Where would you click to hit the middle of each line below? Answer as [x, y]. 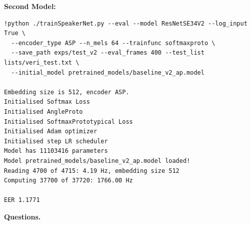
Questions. [22, 216]
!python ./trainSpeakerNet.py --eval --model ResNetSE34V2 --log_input [126, 23]
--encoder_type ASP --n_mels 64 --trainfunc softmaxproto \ [113, 43]
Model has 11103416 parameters [56, 151]
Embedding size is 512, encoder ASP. [67, 92]
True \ [15, 33]
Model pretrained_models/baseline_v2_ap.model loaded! [97, 161]
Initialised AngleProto [43, 111]
